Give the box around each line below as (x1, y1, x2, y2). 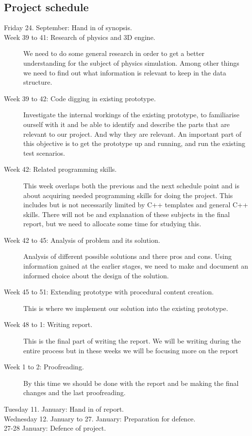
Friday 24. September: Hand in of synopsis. (4, 22, 132, 33)
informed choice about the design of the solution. (23, 270, 169, 280)
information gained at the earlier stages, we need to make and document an (23, 261, 249, 271)
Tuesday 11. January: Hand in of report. (4, 404, 124, 414)
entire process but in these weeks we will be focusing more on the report (23, 345, 238, 355)
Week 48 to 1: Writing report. (4, 319, 93, 329)
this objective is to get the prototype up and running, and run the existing (23, 138, 245, 148)
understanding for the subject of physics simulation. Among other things (23, 57, 239, 68)
